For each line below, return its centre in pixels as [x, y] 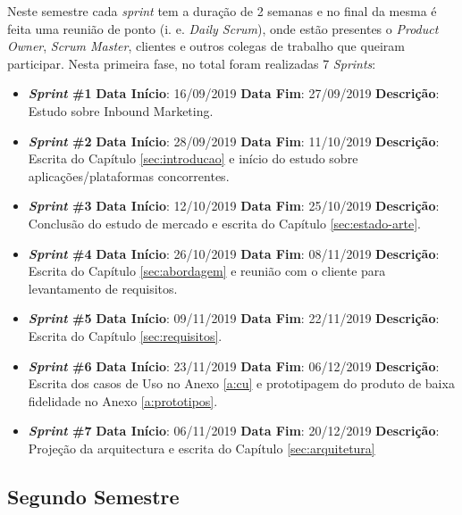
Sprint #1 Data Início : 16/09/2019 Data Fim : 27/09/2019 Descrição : [234, 93]
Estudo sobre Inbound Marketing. [121, 110]
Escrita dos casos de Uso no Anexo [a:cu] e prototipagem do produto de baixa [241, 383]
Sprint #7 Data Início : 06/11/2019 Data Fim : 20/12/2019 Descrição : [234, 431]
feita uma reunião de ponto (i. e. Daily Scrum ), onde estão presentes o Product [223, 28]
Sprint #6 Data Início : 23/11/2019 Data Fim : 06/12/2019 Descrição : [234, 365]
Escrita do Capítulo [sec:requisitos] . [125, 335]
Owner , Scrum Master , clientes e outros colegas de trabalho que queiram [206, 46]
